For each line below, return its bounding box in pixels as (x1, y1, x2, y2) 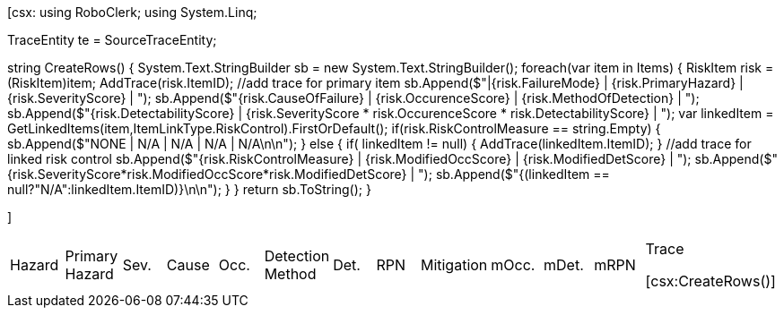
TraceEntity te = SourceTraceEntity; (7, 32, 217, 47)
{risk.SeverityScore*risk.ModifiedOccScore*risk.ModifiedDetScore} (7, 166, 407, 182)
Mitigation (420, 256, 488, 274)
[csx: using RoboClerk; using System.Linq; (7, 4, 257, 20)
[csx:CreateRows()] (645, 272, 776, 290)
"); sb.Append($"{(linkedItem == (418, 166, 610, 182)
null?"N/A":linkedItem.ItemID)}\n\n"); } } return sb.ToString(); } (7, 182, 371, 197)
